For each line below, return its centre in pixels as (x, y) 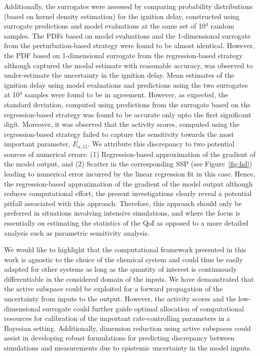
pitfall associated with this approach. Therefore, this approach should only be (123, 203)
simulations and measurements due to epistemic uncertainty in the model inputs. (128, 348)
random (222, 26)
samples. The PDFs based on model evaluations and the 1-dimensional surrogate (127, 35)
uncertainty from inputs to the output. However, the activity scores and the (120, 299)
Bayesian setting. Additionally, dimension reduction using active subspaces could (127, 328)
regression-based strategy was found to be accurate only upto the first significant (128, 114)
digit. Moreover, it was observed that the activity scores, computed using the (122, 124)
